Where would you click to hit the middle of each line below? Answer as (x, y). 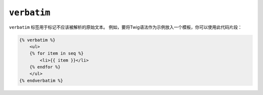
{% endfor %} (45, 67)
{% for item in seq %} (56, 54)
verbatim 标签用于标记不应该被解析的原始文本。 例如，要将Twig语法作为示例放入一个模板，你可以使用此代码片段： (125, 27)
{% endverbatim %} (41, 80)
